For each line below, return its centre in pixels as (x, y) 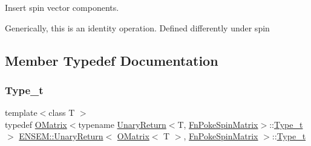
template (21, 113)
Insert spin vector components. (62, 7)
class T (62, 113)
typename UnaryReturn (122, 124)
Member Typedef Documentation (112, 60)
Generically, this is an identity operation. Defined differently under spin (137, 27)
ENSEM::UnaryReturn (61, 136)
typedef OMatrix (36, 124)
